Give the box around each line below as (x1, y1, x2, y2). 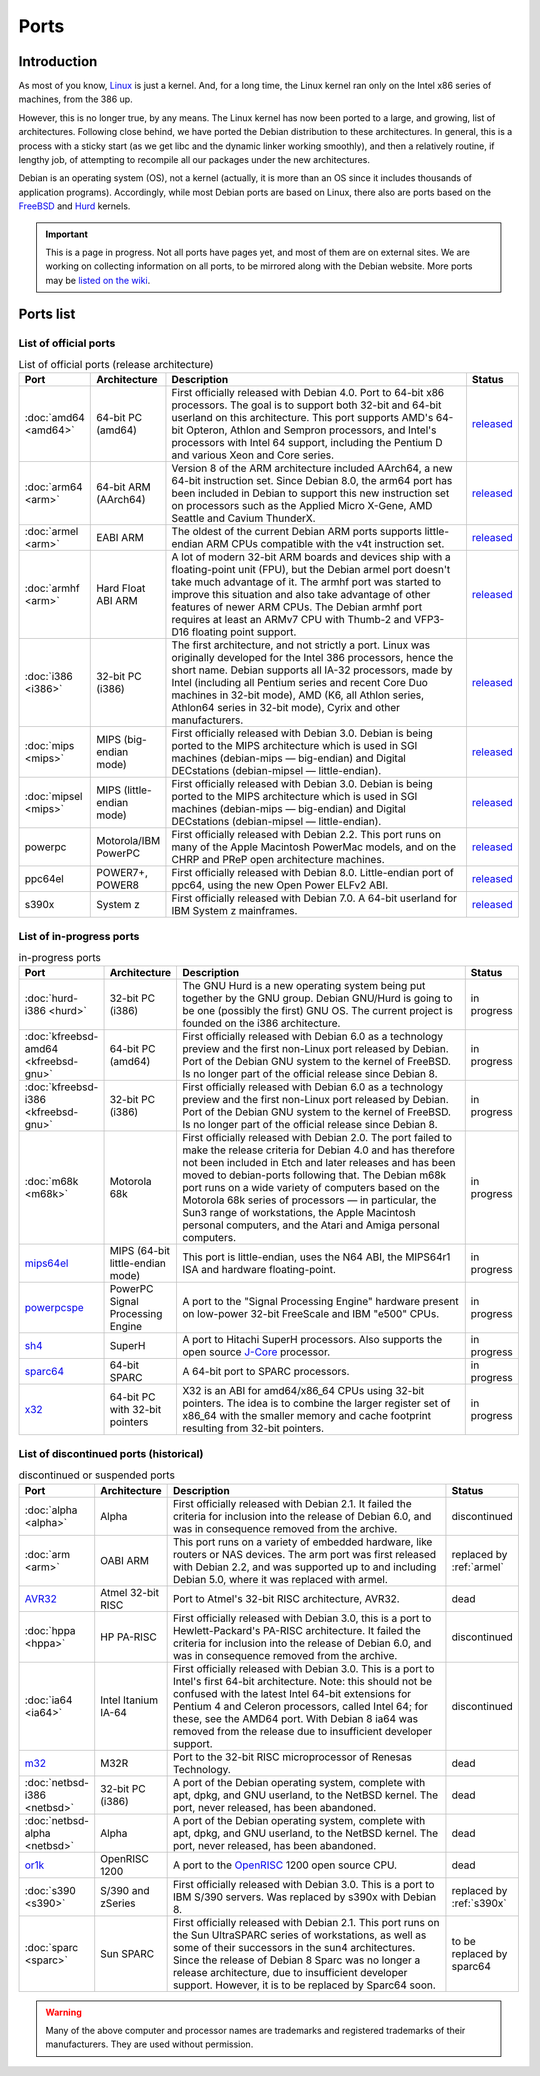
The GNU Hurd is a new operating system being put (182, 979, 426, 993)
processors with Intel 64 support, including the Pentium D (171, 436, 444, 450)
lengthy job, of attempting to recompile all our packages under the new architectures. (18, 154, 370, 166)
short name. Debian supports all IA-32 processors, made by (171, 663, 453, 677)
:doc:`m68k (24, 1175, 79, 1189)
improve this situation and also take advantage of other (171, 588, 431, 602)
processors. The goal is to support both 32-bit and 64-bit (171, 398, 442, 412)
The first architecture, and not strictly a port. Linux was (171, 638, 430, 652)
